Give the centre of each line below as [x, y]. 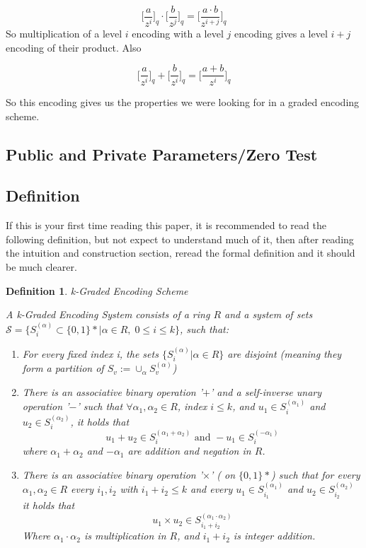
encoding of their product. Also [74, 47]
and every [212, 489]
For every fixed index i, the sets [90, 353]
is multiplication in [125, 536]
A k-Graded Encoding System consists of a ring [108, 314]
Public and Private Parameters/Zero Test [162, 154]
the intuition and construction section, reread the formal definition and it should [181, 253]
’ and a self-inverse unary [266, 391]
